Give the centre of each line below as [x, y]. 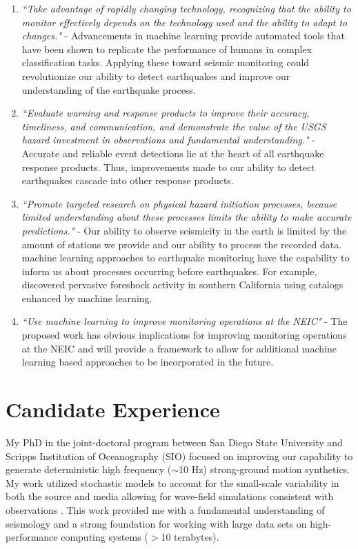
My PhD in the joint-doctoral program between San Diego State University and [174, 442]
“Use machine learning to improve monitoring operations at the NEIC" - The [185, 321]
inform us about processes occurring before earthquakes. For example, [169, 271]
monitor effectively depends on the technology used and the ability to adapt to [185, 22]
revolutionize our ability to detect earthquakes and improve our [156, 76]
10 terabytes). [190, 537]
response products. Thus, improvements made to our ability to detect [168, 167]
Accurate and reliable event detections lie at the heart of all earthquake [173, 153]
